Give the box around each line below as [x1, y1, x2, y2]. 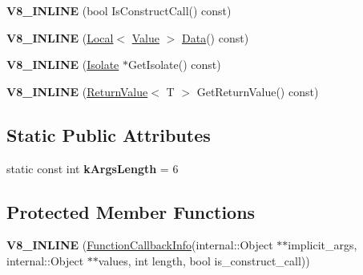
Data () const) [181, 29, 249, 46]
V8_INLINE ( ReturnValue [6, 83, 148, 99]
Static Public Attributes [6, 122, 211, 147]
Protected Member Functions [6, 199, 256, 224]
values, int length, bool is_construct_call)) [98, 252, 310, 269]
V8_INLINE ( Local [6, 29, 114, 46]
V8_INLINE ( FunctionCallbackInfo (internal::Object [6, 237, 273, 253]
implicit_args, [288, 237, 357, 253]
